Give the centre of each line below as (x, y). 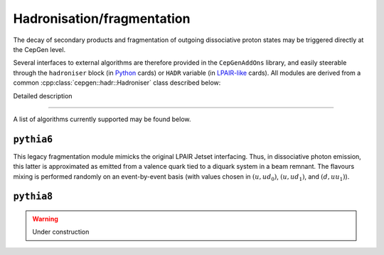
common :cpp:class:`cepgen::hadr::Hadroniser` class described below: (117, 83)
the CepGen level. (39, 49)
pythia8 (33, 197)
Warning (45, 219)
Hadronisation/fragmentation (102, 19)
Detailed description (43, 95)
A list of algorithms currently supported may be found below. (102, 119)
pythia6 (33, 139)
